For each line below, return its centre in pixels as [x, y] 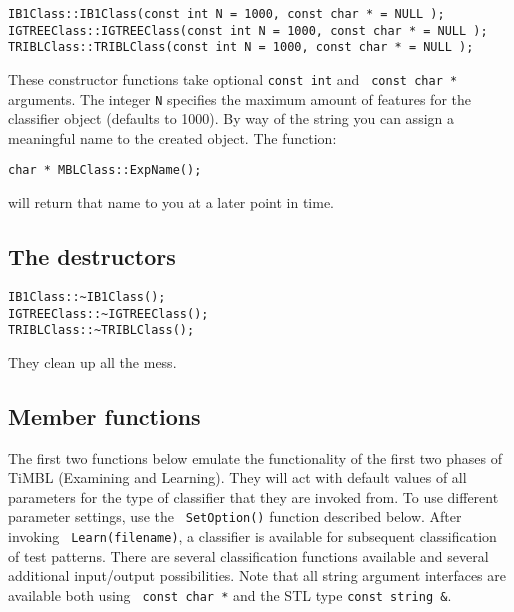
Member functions [104, 415]
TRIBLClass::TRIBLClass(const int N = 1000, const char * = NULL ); [241, 47]
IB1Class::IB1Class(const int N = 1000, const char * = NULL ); [226, 14]
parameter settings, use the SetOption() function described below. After [235, 516]
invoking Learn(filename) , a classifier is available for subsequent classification [252, 536]
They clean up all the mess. [92, 361]
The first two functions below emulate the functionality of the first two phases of [255, 457]
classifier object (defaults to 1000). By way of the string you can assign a [231, 118]
